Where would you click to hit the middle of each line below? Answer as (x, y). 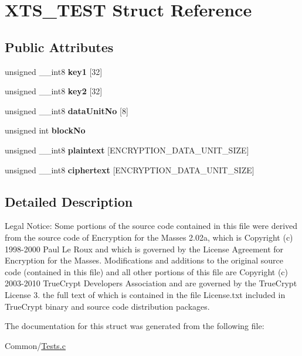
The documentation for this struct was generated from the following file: (135, 326)
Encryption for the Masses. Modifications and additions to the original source (144, 260)
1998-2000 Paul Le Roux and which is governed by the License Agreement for (144, 249)
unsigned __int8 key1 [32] (54, 71)
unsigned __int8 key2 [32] (54, 91)
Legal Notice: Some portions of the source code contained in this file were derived (151, 226)
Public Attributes (59, 47)
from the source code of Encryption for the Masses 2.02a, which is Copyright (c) (149, 237)
